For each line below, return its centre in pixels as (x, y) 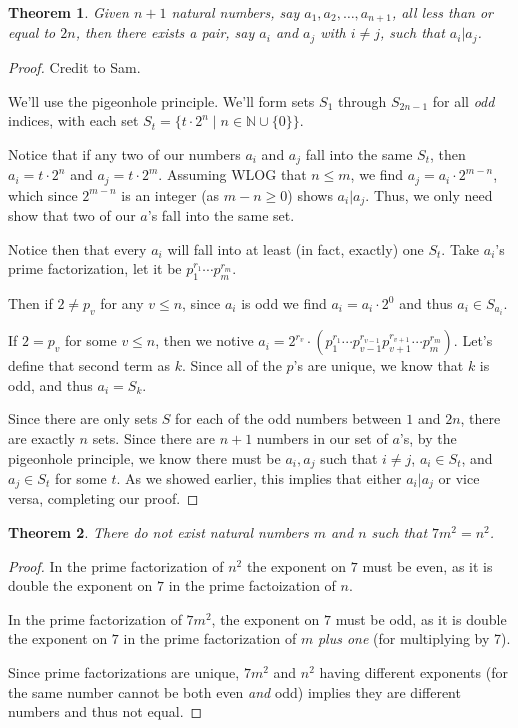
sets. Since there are (153, 437)
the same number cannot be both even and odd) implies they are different (234, 691)
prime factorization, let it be (95, 268)
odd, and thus (50, 384)
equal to (32, 32)
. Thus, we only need (429, 194)
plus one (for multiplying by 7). (414, 638)
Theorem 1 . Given (68, 12)
